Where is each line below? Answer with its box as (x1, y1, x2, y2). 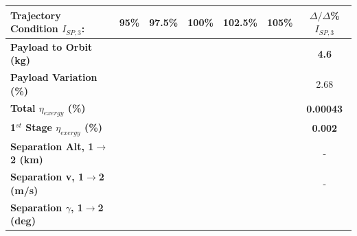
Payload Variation (10, 70, 97, 84)
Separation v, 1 (10, 169, 84, 184)
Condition (10, 21, 58, 36)
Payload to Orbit (10, 39, 93, 54)
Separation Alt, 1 (10, 139, 94, 153)
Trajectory (10, 8, 61, 22)
